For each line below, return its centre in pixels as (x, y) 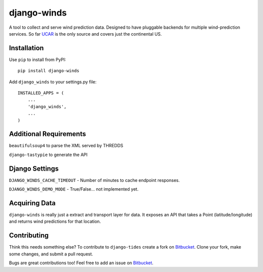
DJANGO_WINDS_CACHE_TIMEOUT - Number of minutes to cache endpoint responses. (94, 180)
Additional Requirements (47, 134)
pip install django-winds (49, 71)
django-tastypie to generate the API (48, 155)
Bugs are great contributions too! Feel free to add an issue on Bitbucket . (81, 263)
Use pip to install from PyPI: (38, 59)
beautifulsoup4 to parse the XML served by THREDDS (66, 146)
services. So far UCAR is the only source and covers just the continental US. (85, 34)
